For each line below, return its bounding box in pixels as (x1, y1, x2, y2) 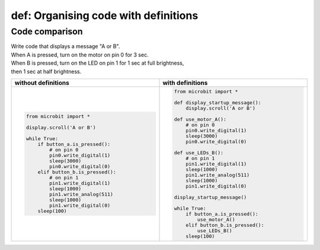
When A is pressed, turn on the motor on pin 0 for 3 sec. (11, 51, 149, 58)
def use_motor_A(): (174, 116, 227, 122)
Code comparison (11, 26, 83, 37)
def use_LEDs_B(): (174, 149, 224, 156)
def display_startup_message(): (174, 99, 261, 106)
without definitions (14, 78, 69, 87)
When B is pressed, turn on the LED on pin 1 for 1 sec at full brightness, (11, 59, 184, 67)
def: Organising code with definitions (11, 9, 199, 22)
